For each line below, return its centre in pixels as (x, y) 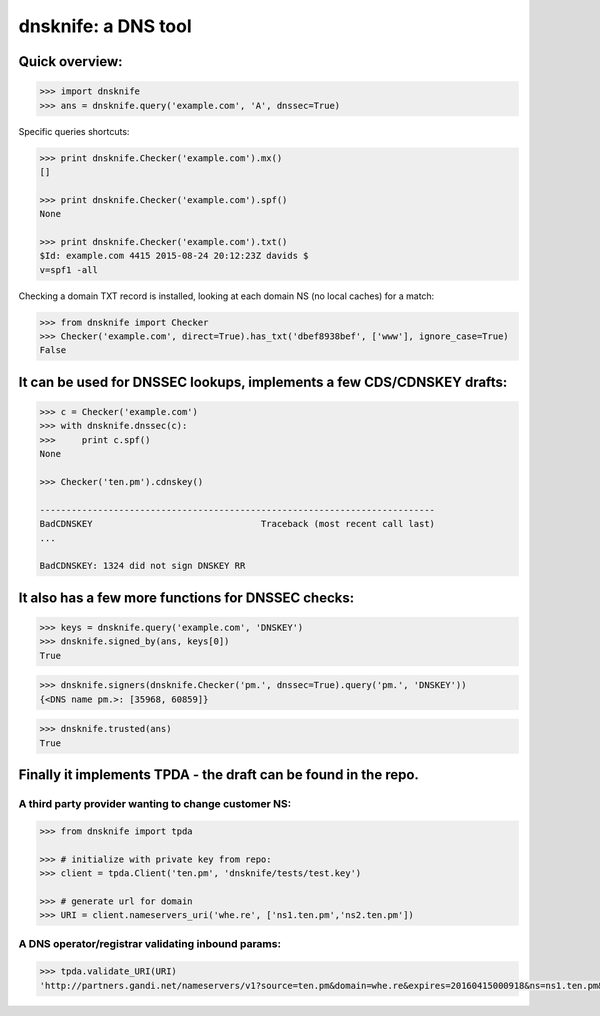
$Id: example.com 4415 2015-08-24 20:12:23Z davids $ (174, 256)
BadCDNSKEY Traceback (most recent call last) (237, 524)
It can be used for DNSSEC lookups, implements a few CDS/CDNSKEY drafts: (263, 381)
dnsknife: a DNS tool (105, 26)
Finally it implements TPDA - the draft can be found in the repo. (219, 774)
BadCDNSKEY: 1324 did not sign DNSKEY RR (142, 566)
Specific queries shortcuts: (74, 131)
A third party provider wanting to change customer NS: (155, 803)
